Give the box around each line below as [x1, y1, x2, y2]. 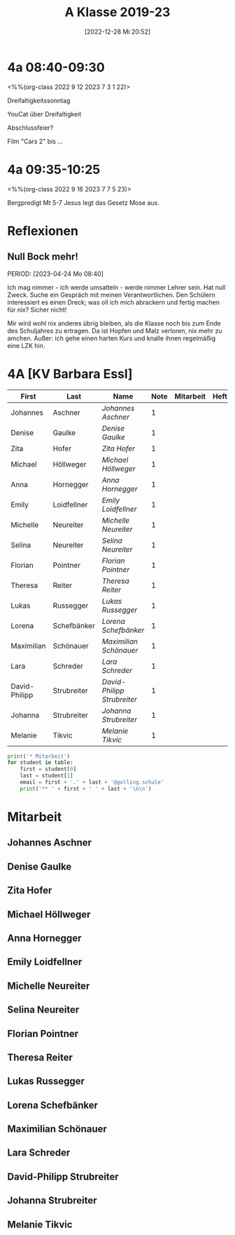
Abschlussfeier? [7, 123, 54, 132]
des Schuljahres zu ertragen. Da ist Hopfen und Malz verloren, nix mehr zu [7, 326, 222, 335]
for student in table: [7, 759, 73, 766]
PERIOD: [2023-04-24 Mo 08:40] [7, 269, 104, 278]
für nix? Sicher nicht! [7, 305, 67, 314]
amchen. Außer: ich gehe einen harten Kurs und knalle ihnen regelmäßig [7, 334, 216, 342]
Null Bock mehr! [7, 251, 79, 263]
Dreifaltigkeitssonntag [7, 96, 71, 105]
